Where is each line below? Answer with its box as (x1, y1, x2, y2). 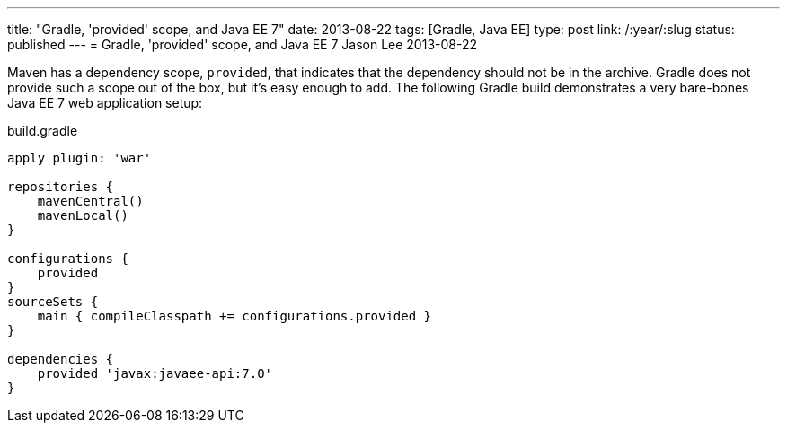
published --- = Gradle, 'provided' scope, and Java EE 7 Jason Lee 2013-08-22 (7, 37, 478, 52)
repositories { (7, 180, 114, 194)
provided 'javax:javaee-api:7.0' (37, 366, 273, 381)
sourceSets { (7, 294, 99, 309)
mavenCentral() (37, 194, 144, 208)
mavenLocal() (37, 208, 128, 223)
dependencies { (7, 352, 114, 366)
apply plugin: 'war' (7, 151, 152, 165)
